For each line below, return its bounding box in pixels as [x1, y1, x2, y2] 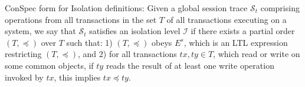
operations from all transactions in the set [5, 13, 157, 25]
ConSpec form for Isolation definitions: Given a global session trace [5, 2, 248, 14]
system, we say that [5, 25, 76, 37]
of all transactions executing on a [166, 13, 287, 25]
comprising [260, 2, 300, 14]
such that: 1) [66, 36, 113, 48]
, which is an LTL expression [183, 36, 288, 48]
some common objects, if [5, 59, 94, 71]
